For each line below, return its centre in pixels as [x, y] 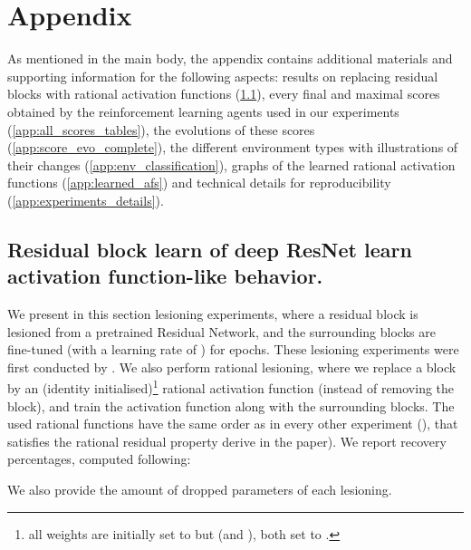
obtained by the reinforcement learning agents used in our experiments [203, 111]
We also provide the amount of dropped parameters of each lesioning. [200, 490]
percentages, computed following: [99, 459]
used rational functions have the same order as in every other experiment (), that [233, 424]
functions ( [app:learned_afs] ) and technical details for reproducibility [199, 183]
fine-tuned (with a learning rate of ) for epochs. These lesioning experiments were [233, 349]
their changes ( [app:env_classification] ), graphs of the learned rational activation [231, 164]
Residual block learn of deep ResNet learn [210, 249]
